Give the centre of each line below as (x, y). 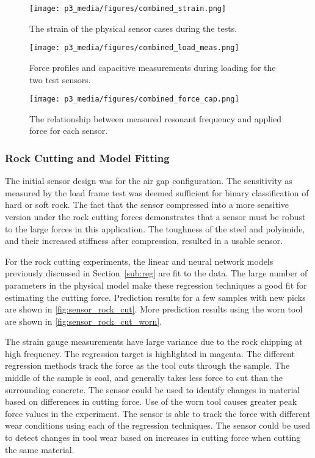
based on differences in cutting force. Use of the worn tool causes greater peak (151, 401)
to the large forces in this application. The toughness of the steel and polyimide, (155, 228)
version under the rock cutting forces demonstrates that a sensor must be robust (155, 216)
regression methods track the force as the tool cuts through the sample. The (147, 365)
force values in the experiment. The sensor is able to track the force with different (158, 413)
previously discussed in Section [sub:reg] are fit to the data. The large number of (156, 273)
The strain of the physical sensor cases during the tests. (133, 28)
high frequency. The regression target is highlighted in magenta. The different (150, 353)
